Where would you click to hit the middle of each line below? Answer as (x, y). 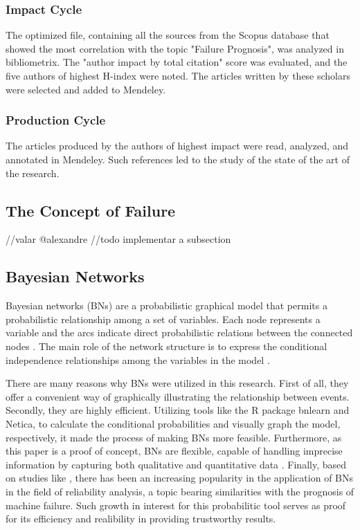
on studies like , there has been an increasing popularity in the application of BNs (180, 478)
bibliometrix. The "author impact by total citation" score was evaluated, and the (177, 62)
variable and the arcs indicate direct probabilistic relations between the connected (179, 332)
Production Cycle (56, 120)
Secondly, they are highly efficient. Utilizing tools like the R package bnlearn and (178, 410)
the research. (33, 173)
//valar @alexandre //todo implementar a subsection (118, 239)
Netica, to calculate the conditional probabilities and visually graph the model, (173, 423)
